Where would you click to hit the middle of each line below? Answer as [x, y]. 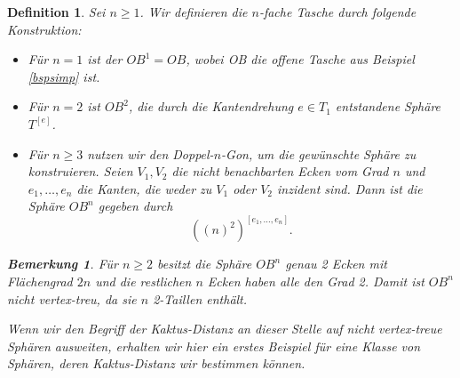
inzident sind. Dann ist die [350, 188]
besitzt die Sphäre [205, 264]
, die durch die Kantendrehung [211, 106]
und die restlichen [143, 281]
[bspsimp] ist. [64, 76]
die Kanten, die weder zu [144, 188]
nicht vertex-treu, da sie [72, 298]
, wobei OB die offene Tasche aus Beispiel [300, 59]
